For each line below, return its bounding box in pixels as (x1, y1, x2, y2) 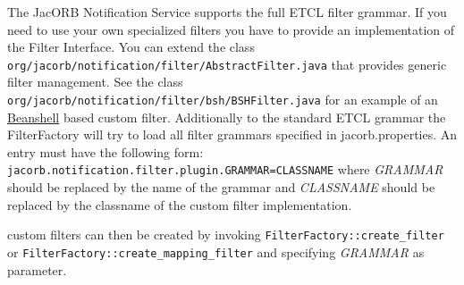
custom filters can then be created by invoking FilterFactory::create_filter (7, 225, 444, 244)
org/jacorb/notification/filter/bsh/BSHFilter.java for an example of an (7, 90, 438, 109)
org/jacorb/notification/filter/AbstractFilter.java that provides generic (7, 54, 447, 73)
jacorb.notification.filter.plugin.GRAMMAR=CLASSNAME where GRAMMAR (7, 160, 443, 179)
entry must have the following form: (7, 142, 204, 161)
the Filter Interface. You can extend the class (7, 38, 255, 56)
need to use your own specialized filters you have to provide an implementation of (7, 20, 455, 38)
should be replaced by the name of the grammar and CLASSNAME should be (7, 178, 435, 197)
